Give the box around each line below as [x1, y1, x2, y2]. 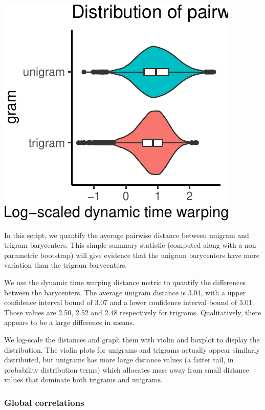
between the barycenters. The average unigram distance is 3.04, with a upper [4, 287, 246, 297]
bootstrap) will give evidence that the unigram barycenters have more [40, 249, 259, 260]
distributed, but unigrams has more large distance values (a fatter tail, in [4, 354, 234, 365]
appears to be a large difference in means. [4, 317, 135, 328]
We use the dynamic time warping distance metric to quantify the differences [4, 276, 246, 287]
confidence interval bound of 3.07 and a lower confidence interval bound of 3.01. [4, 297, 254, 308]
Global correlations [4, 396, 84, 408]
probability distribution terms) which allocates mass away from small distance [4, 364, 249, 375]
